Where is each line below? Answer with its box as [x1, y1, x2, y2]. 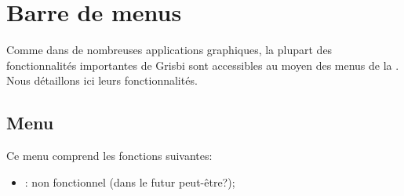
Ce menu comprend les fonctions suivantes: [6, 147, 213, 164]
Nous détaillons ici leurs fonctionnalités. [6, 72, 198, 89]
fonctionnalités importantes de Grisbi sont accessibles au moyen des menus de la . [6, 56, 399, 73]
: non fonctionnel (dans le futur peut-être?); [24, 173, 235, 190]
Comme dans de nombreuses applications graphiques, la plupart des [6, 42, 333, 58]
